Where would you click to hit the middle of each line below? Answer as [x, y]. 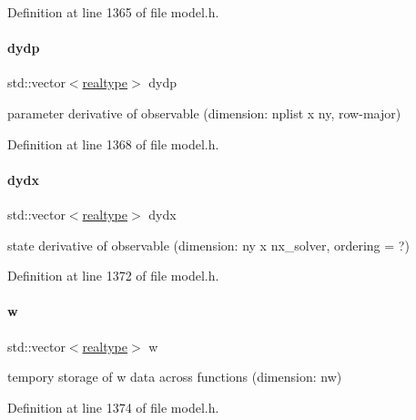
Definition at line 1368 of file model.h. [113, 143]
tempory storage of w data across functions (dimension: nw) [175, 377]
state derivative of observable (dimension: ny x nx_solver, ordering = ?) [208, 245]
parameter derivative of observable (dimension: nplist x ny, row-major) [204, 113]
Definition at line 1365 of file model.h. [113, 12]
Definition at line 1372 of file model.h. [113, 276]
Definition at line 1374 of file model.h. [113, 407]
